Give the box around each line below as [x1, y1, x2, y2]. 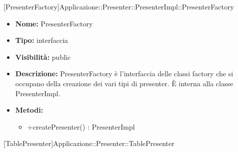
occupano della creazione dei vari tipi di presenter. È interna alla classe [15, 78, 233, 88]
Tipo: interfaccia [15, 35, 68, 45]
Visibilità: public [15, 51, 71, 62]
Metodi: [15, 105, 43, 115]
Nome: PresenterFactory [15, 18, 93, 28]
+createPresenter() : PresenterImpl [27, 121, 135, 132]
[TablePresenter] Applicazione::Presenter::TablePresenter [3, 138, 174, 149]
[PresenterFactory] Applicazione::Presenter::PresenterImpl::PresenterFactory [3, 1, 234, 11]
